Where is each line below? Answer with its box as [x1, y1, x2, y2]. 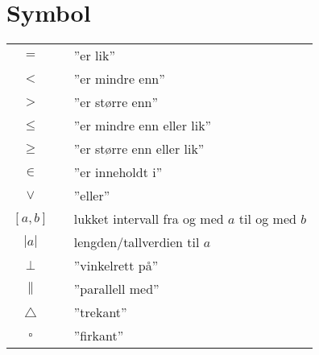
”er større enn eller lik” [73, 139, 205, 159]
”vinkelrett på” [73, 256, 159, 275]
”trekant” [73, 303, 127, 322]
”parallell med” [73, 279, 159, 299]
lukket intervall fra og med [73, 209, 224, 229]
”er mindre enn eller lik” [73, 116, 212, 135]
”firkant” [73, 326, 124, 345]
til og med [238, 209, 296, 229]
